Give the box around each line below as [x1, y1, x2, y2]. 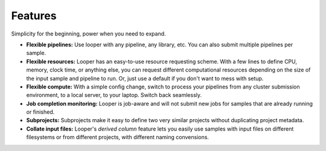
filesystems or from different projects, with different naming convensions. [26, 134, 209, 141]
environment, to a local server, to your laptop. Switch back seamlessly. [26, 91, 202, 99]
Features [11, 9, 57, 22]
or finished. [26, 108, 55, 116]
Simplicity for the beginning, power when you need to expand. [11, 30, 166, 37]
